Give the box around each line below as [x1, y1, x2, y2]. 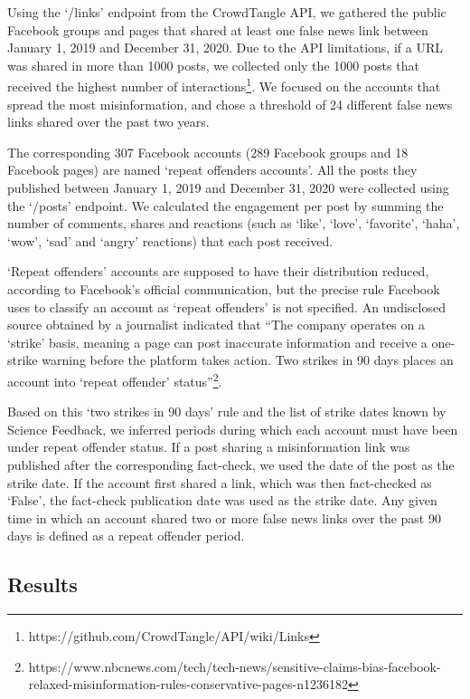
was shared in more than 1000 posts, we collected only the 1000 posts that [7, 55, 419, 74]
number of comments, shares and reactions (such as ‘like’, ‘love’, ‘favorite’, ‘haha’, [7, 214, 460, 233]
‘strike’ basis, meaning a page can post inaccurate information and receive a [7, 332, 428, 351]
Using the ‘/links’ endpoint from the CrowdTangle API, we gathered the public [7, 3, 446, 21]
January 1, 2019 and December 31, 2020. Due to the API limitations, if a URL [7, 38, 443, 57]
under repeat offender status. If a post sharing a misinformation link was [7, 437, 410, 456]
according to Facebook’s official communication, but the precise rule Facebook [7, 279, 440, 298]
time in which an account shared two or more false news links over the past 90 [7, 508, 441, 527]
